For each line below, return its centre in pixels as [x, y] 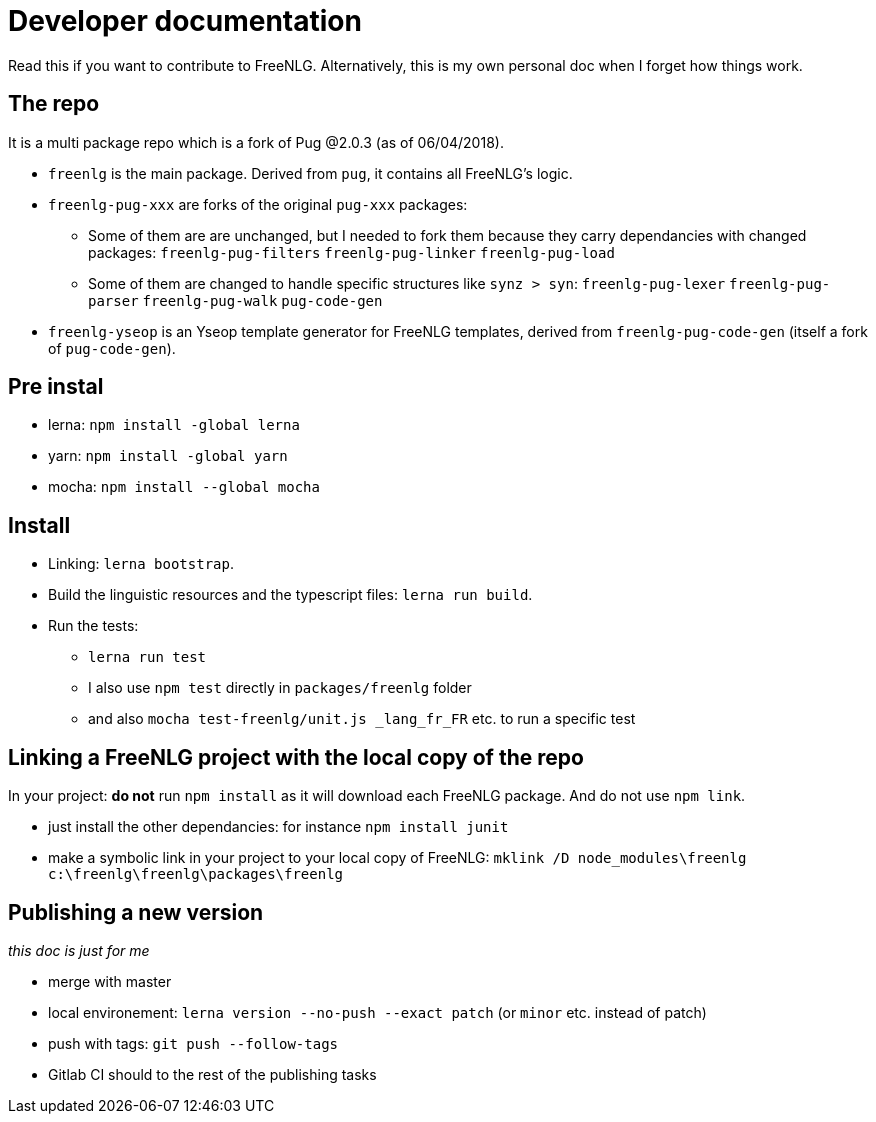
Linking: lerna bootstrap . [141, 564]
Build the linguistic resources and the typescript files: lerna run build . [290, 595]
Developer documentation [185, 21]
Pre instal [56, 387]
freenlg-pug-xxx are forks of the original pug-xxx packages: [258, 204]
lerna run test [147, 657]
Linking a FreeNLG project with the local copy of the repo [296, 757]
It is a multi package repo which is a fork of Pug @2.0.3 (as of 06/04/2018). [256, 142]
